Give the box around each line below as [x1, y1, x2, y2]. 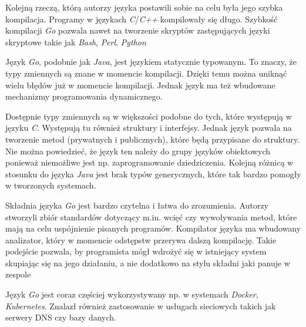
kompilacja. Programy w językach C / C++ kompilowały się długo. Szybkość [5, 12, 278, 25]
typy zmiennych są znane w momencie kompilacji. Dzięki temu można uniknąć [5, 67, 287, 79]
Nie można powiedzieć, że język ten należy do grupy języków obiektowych [5, 144, 271, 157]
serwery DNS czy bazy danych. [5, 311, 116, 323]
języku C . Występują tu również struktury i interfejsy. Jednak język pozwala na [5, 121, 292, 134]
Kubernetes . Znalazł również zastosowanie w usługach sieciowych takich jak [5, 299, 276, 312]
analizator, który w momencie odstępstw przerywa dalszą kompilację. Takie [5, 233, 277, 246]
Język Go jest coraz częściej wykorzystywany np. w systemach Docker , [5, 288, 258, 300]
